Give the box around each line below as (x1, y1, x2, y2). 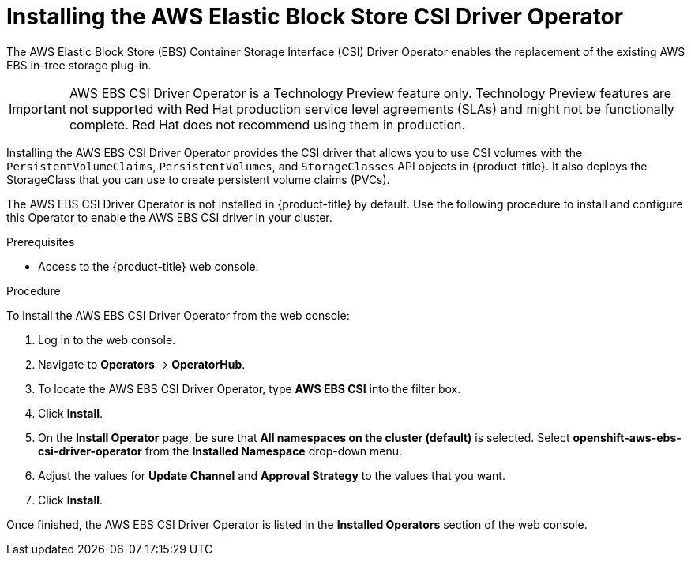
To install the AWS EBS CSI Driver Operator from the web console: (6, 308, 350, 322)
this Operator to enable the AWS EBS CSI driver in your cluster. (6, 210, 332, 224)
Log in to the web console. (38, 332, 176, 347)
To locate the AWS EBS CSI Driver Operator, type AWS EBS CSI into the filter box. (38, 381, 461, 395)
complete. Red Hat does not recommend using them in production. (69, 116, 466, 133)
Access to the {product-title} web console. (38, 259, 259, 273)
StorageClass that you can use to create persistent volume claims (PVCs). (6, 172, 390, 186)
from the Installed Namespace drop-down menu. (145, 444, 403, 458)
